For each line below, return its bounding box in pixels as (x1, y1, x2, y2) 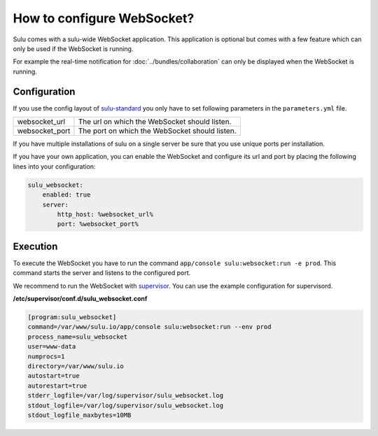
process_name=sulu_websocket (27, 332, 128, 341)
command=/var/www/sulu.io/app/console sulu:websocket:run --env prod (27, 323, 272, 331)
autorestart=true (27, 381, 87, 390)
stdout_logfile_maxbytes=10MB (27, 411, 132, 419)
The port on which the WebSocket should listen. (78, 126, 237, 136)
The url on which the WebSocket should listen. (78, 117, 232, 127)
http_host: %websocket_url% (57, 210, 154, 218)
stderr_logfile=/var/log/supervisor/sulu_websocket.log (27, 392, 224, 400)
